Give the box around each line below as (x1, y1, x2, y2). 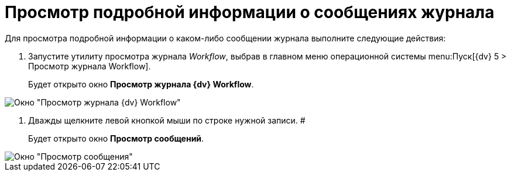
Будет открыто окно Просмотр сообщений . (28, 133, 204, 143)
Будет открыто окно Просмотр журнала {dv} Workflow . (28, 79, 254, 89)
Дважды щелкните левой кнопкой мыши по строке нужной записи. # (28, 115, 306, 125)
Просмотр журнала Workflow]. (28, 61, 151, 71)
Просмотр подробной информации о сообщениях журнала (5, 2, 495, 22)
